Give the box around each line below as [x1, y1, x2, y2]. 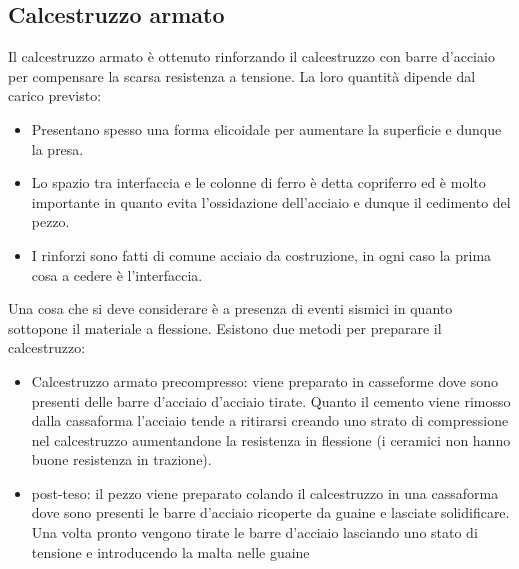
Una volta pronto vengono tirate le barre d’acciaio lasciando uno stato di [31, 522, 478, 543]
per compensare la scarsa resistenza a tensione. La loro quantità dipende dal [8, 65, 476, 86]
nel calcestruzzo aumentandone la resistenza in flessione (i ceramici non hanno [31, 429, 511, 450]
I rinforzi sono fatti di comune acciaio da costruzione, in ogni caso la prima [31, 244, 492, 265]
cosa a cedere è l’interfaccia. [31, 264, 203, 285]
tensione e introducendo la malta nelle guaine [31, 541, 310, 562]
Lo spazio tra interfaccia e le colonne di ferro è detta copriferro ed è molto [31, 172, 486, 193]
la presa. [31, 138, 84, 159]
